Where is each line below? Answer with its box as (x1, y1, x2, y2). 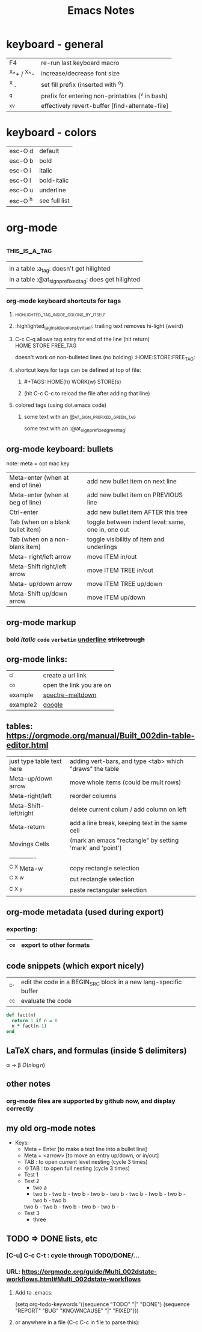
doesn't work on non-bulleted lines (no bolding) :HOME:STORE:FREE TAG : (14, 353, 195, 362)
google (43, 700, 63, 709)
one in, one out (87, 526, 129, 534)
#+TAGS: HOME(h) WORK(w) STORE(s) (23, 378, 121, 386)
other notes (6, 1079, 51, 1089)
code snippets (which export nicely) (6, 961, 144, 971)
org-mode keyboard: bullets (6, 444, 114, 454)
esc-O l (9, 176, 31, 184)
